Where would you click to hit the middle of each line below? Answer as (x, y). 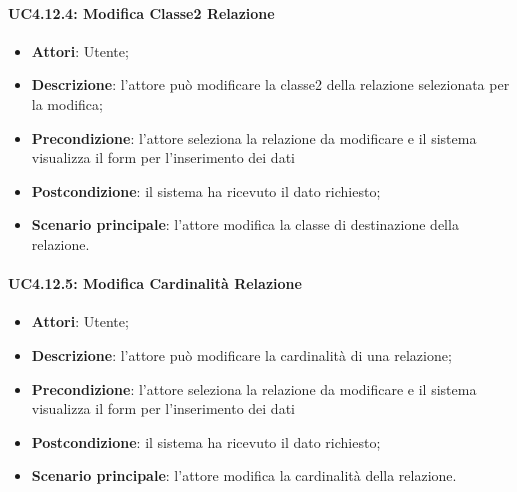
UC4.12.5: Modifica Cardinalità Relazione (155, 283)
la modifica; (67, 103)
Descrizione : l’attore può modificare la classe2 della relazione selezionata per (270, 84)
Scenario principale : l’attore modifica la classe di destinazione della (245, 224)
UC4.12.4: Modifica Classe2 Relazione (141, 12)
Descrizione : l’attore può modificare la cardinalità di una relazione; (241, 354)
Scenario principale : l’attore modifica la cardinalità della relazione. (244, 475)
